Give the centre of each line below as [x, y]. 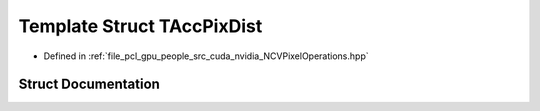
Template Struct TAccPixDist [140, 26]
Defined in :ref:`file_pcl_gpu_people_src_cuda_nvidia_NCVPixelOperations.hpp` [206, 56]
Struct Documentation [89, 84]
